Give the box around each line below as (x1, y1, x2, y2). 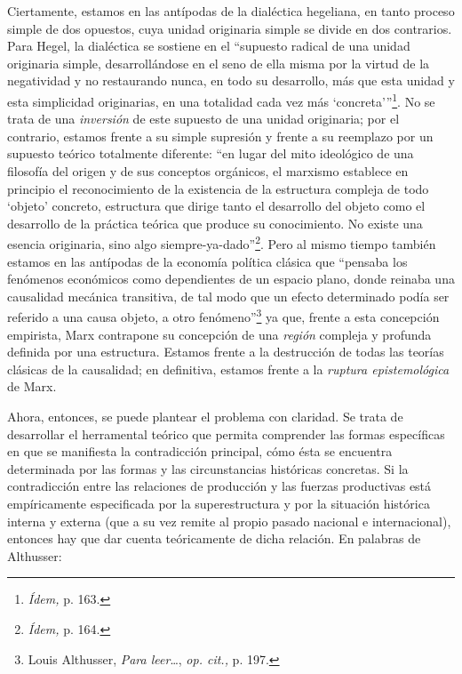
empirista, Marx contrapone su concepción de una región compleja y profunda (7, 325, 432, 343)
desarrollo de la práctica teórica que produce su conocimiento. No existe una (7, 213, 423, 232)
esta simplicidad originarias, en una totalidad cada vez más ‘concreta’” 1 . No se (7, 89, 435, 110)
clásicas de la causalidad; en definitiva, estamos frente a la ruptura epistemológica (7, 359, 450, 378)
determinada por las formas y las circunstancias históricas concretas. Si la (7, 459, 409, 477)
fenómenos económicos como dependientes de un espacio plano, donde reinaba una (7, 269, 455, 288)
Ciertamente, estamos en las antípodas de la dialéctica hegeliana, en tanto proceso (7, 2, 455, 20)
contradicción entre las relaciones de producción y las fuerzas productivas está (7, 477, 432, 495)
